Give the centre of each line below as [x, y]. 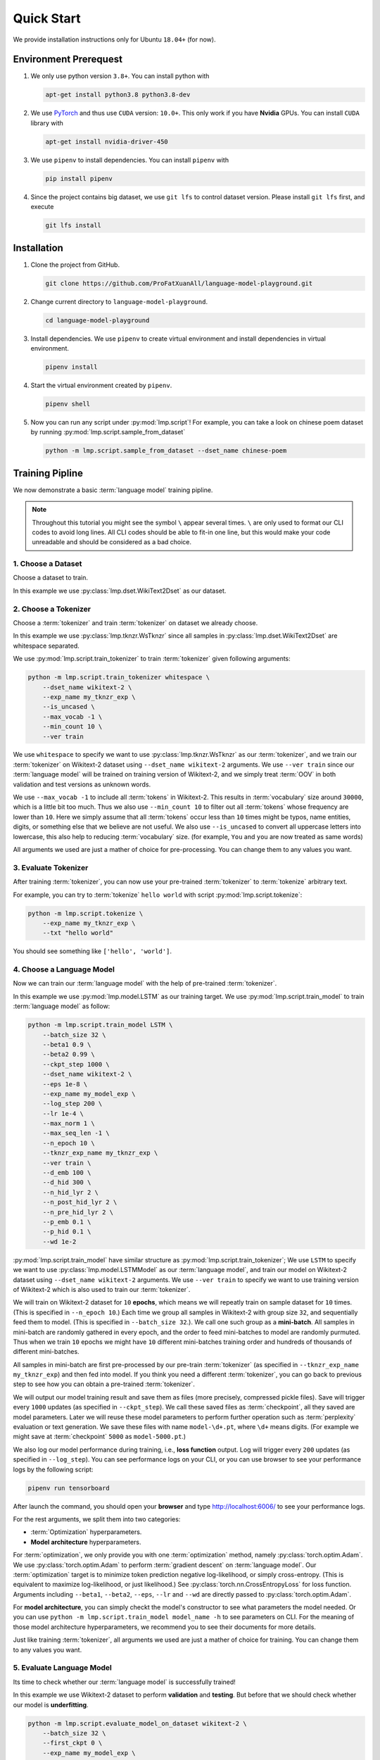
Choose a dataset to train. [50, 578]
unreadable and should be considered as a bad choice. [112, 542]
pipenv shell [68, 404]
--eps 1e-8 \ [65, 1084]
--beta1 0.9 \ [67, 1044]
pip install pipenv [79, 178]
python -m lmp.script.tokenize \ [85, 913]
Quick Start [47, 18]
